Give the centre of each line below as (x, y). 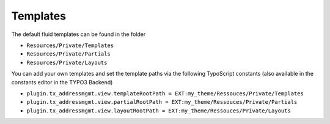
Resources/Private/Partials (69, 54)
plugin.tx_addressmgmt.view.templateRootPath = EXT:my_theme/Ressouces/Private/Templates (165, 93)
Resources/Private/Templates (70, 45)
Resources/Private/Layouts (67, 62)
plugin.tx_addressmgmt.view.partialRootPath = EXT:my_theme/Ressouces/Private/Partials (162, 102)
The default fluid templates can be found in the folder (79, 34)
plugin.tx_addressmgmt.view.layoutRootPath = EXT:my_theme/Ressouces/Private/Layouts (159, 111)
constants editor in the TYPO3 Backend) (62, 82)
